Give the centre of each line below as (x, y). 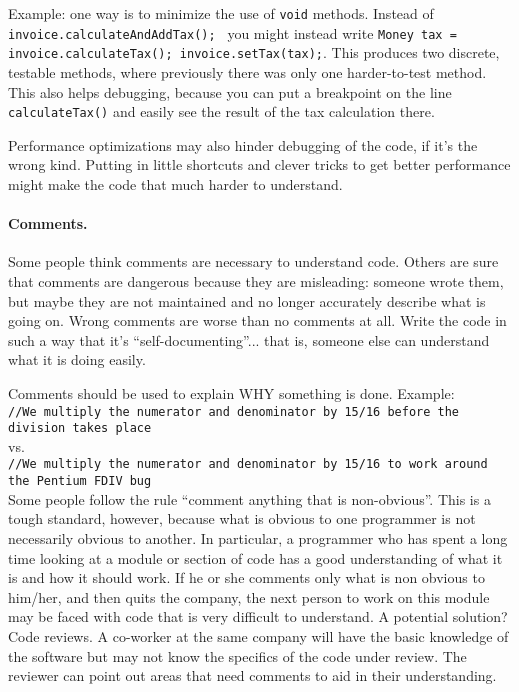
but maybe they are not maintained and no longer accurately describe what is (247, 300)
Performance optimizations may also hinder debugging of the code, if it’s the (243, 144)
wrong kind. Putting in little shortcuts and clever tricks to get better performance (259, 164)
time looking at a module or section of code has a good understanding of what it (255, 557)
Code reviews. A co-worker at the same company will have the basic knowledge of (258, 635)
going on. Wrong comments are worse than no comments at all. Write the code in (257, 320)
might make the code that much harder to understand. (175, 184)
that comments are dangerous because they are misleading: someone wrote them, (256, 280)
